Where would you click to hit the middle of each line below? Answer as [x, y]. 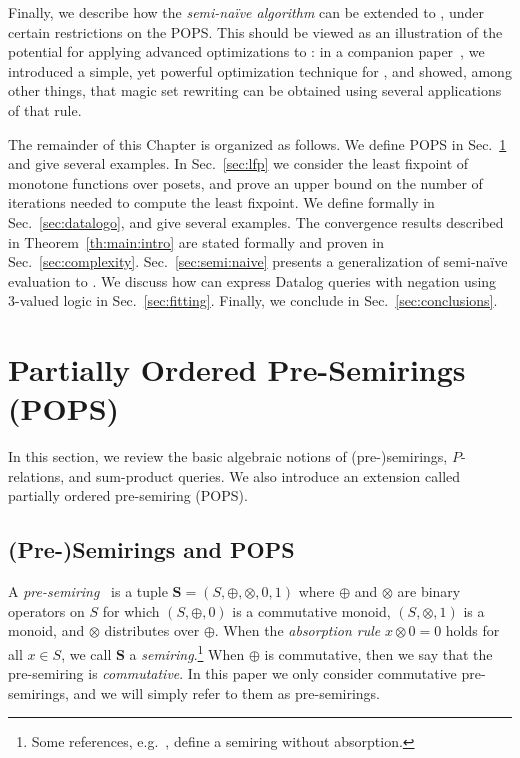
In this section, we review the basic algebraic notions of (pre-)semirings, [228, 456]
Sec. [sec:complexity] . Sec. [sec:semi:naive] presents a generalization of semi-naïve [258, 261]
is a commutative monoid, [311, 610]
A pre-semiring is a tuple [88, 591]
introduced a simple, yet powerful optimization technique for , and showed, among [260, 70]
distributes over [152, 630]
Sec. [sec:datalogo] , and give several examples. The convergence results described [256, 221]
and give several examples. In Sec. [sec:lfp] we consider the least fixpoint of [238, 163]
